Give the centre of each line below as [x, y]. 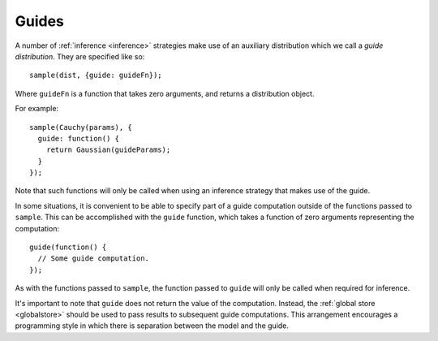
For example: [37, 109]
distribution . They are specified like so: [80, 56]
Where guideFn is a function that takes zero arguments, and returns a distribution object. [165, 93]
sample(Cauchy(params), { [81, 127]
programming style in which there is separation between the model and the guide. [152, 326]
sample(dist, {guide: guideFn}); [96, 76]
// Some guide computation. [94, 259]
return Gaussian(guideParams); [108, 150]
